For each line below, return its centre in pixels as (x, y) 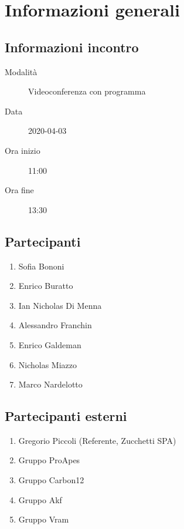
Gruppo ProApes (49, 460)
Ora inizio (23, 150)
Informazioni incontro (72, 47)
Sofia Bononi (41, 266)
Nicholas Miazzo (48, 364)
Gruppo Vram (44, 519)
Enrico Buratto (46, 286)
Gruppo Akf (40, 499)
